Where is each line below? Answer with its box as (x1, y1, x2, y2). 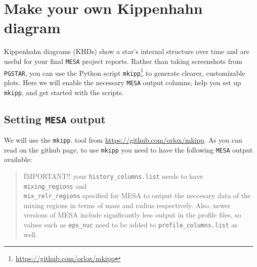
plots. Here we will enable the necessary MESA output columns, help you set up (4, 77, 241, 87)
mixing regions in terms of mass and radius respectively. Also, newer (23, 200, 231, 210)
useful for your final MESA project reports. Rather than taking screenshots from (4, 55, 242, 66)
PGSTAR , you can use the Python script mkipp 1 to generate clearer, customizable (4, 66, 245, 78)
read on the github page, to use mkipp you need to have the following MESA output (4, 144, 253, 155)
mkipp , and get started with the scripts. (4, 87, 124, 97)
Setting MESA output (4, 111, 106, 126)
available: (4, 154, 32, 164)
